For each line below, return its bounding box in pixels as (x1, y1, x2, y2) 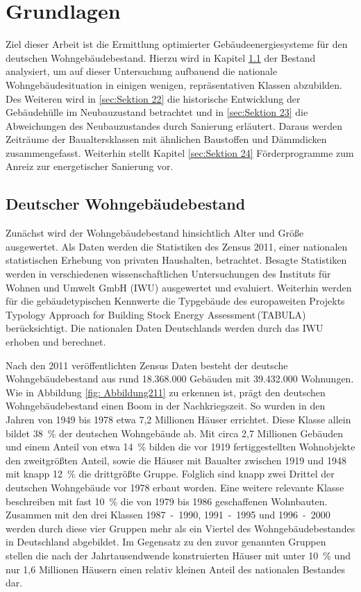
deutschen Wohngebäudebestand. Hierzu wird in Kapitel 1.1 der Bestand (6, 50, 316, 65)
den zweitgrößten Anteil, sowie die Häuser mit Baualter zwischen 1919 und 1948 (6, 453, 346, 467)
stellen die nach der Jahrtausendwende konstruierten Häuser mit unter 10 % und (6, 548, 351, 562)
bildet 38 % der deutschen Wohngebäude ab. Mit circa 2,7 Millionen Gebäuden (6, 425, 344, 440)
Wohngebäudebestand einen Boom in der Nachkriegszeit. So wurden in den (6, 398, 326, 413)
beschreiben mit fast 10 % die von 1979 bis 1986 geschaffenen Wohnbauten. (6, 493, 328, 508)
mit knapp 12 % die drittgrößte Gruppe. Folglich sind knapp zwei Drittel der (6, 466, 335, 481)
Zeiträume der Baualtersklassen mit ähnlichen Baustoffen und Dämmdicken (6, 132, 327, 146)
